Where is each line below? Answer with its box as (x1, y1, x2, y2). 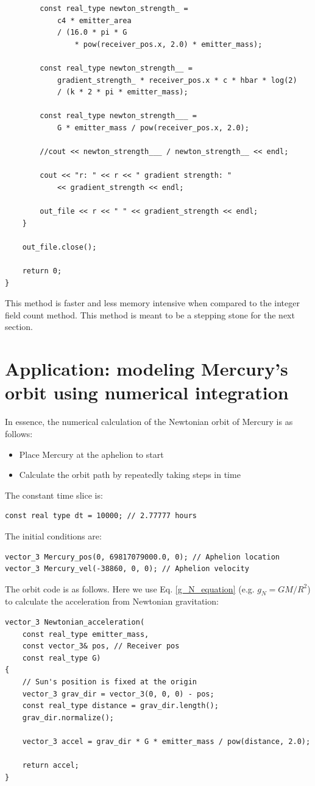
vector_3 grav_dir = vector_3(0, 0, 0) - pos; (22, 689, 214, 698)
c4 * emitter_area (57, 16, 132, 25)
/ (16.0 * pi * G (57, 28, 127, 37)
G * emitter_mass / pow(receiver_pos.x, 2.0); (57, 123, 249, 132)
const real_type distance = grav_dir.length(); (22, 701, 219, 711)
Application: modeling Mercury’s (5, 356, 288, 381)
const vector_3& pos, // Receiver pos (22, 642, 180, 651)
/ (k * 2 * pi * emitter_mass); (57, 88, 188, 97)
